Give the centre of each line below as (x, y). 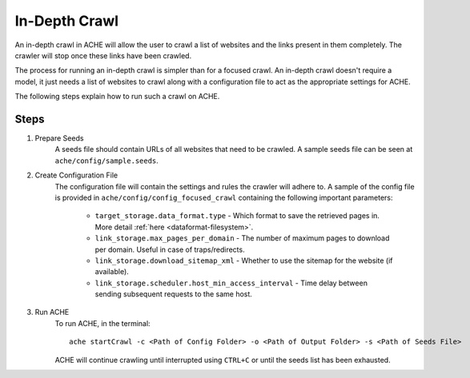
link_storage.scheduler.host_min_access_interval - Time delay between (231, 283)
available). (112, 272)
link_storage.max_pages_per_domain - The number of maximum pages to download (242, 238)
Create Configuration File (76, 175)
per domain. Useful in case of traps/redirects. (170, 249)
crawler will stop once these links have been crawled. (103, 55)
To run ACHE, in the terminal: (103, 323)
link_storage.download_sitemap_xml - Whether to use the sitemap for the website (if (244, 261)
